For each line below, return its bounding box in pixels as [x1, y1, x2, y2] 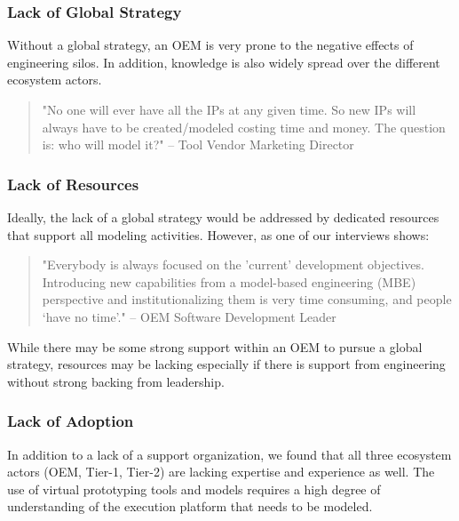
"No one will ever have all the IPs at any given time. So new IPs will [42, 100, 416, 118]
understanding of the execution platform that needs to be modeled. [7, 497, 373, 516]
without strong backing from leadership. [7, 372, 225, 390]
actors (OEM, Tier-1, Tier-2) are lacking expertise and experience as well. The [7, 462, 435, 481]
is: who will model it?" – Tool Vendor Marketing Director [42, 135, 354, 154]
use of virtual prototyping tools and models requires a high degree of [7, 479, 381, 498]
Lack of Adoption [7, 410, 134, 432]
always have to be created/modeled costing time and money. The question [42, 117, 446, 136]
